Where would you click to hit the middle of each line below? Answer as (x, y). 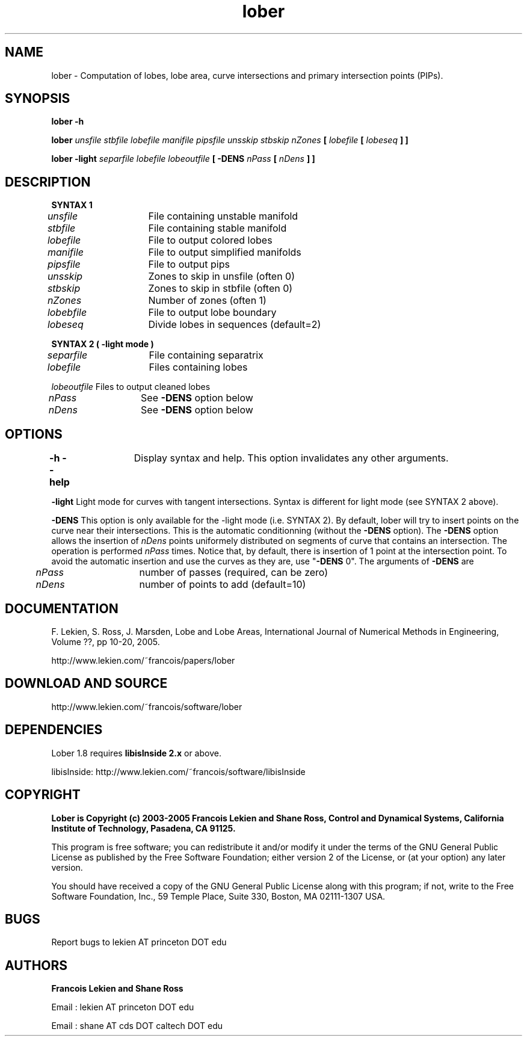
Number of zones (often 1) (207, 301)
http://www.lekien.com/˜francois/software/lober (147, 706)
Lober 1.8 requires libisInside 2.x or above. (136, 753)
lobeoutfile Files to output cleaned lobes (131, 387)
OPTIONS (34, 434)
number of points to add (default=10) (223, 585)
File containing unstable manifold (223, 216)
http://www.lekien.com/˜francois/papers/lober (143, 660)
